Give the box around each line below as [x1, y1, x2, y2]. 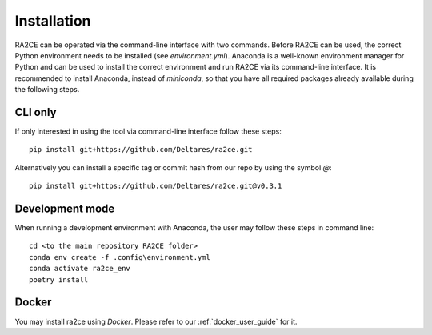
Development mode [14, 202, 115, 215]
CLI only [14, 105, 57, 119]
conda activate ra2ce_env [29, 264, 131, 273]
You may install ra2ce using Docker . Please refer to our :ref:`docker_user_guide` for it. [14, 317, 298, 326]
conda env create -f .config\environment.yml [29, 253, 211, 261]
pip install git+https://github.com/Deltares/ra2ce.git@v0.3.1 [29, 181, 282, 191]
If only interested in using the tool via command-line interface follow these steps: [14, 126, 282, 136]
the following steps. [14, 85, 80, 94]
